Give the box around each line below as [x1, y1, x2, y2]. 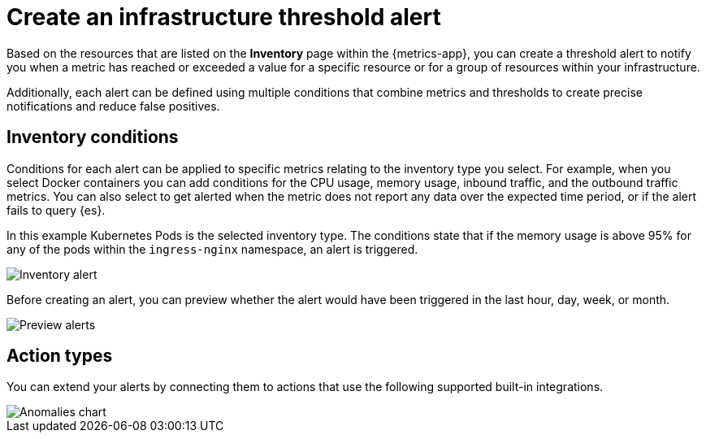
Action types [6, 346, 113, 367]
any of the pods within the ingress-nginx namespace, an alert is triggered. [6, 241, 418, 256]
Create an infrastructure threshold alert [6, 3, 441, 31]
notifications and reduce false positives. [6, 98, 220, 113]
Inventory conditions [6, 127, 179, 148]
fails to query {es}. [6, 202, 106, 217]
